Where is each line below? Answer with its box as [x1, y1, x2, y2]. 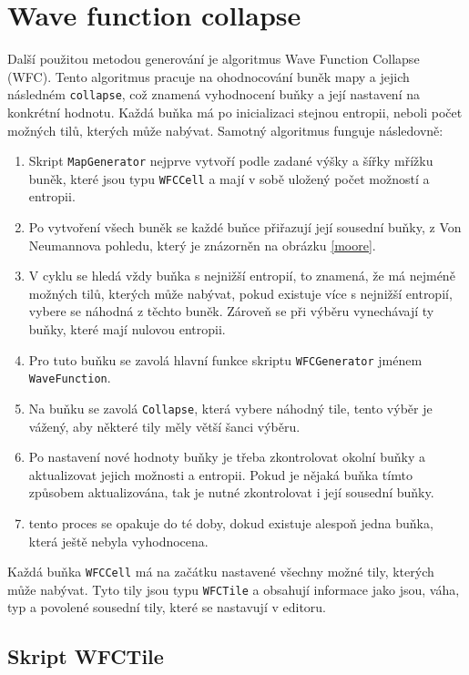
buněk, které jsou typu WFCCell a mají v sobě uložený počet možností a [28, 169, 430, 188]
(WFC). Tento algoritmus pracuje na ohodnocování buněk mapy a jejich [7, 66, 410, 86]
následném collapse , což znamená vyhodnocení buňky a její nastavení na [7, 85, 420, 104]
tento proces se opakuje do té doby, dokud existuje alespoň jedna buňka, [28, 513, 433, 532]
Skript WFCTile [7, 642, 164, 670]
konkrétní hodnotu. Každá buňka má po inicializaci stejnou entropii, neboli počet [7, 102, 463, 121]
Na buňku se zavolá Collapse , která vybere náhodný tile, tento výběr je [28, 398, 433, 417]
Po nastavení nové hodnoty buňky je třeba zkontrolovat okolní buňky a [28, 447, 425, 466]
